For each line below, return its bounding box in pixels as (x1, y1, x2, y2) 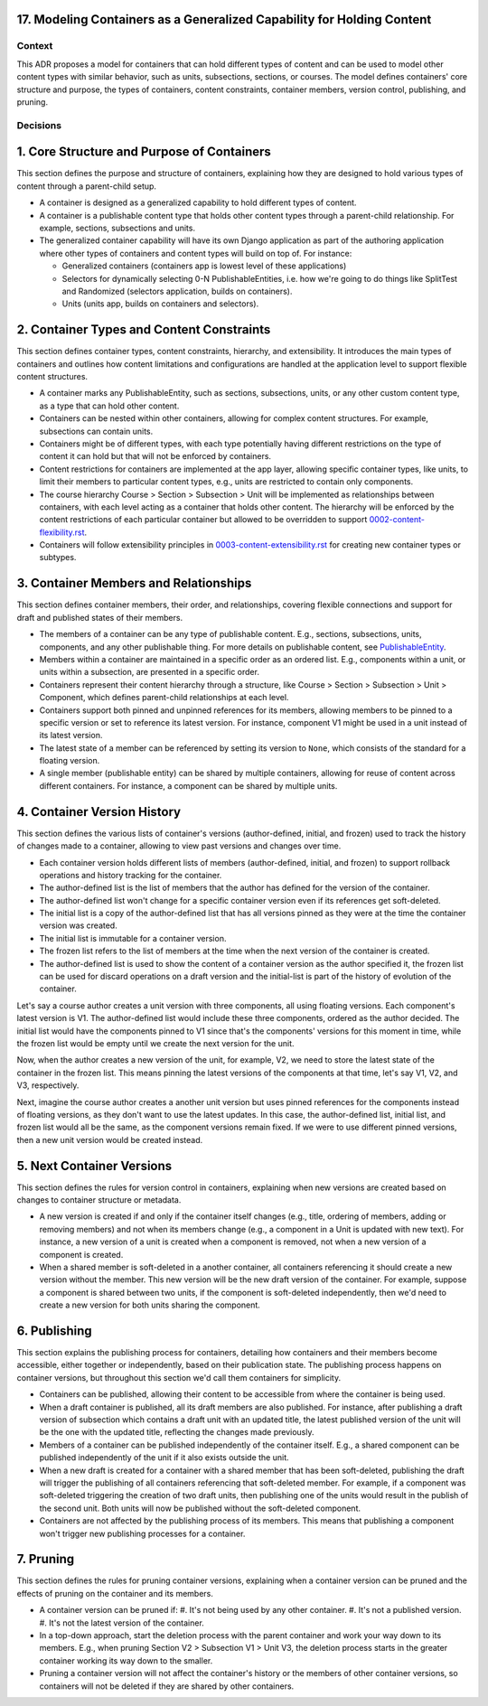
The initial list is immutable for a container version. (39, 933, 227, 943)
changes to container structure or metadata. (16, 1195, 182, 1205)
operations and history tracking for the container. (39, 869, 222, 880)
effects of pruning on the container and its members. (16, 1588, 214, 1598)
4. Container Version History (16, 804, 181, 820)
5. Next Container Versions (16, 1158, 173, 1174)
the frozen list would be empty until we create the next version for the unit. (16, 1038, 295, 1048)
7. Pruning (16, 1551, 75, 1567)
